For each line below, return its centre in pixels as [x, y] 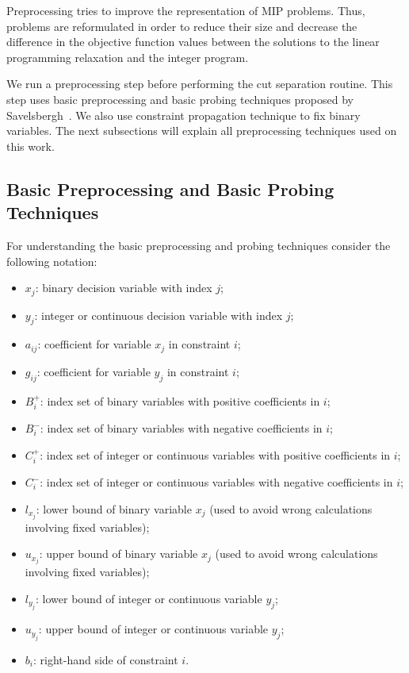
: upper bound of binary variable [118, 554]
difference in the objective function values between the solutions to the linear [193, 42]
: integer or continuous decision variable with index [159, 315]
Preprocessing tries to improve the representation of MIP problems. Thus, [186, 10]
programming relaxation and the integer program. [128, 57]
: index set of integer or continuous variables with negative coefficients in [216, 482]
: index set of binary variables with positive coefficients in [180, 400]
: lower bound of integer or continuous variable [149, 599]
